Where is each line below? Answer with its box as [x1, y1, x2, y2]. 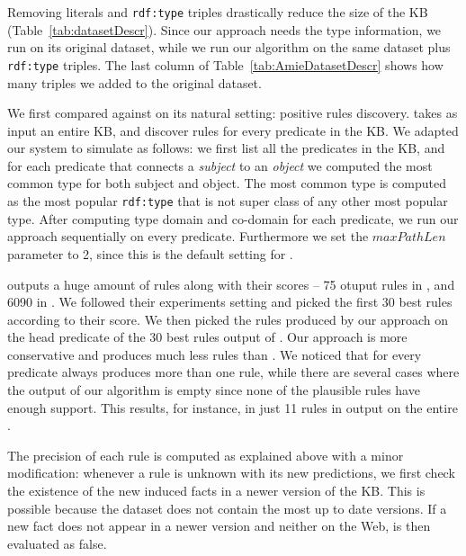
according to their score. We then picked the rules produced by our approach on [7, 309, 449, 328]
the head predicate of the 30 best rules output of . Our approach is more [7, 327, 408, 346]
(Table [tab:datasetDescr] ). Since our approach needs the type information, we [7, 20, 442, 39]
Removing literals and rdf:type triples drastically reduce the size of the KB [7, 3, 428, 21]
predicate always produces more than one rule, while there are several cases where [7, 363, 460, 381]
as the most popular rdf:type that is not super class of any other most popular [7, 192, 448, 211]
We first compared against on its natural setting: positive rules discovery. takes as [7, 103, 458, 122]
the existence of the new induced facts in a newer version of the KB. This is [7, 481, 426, 500]
